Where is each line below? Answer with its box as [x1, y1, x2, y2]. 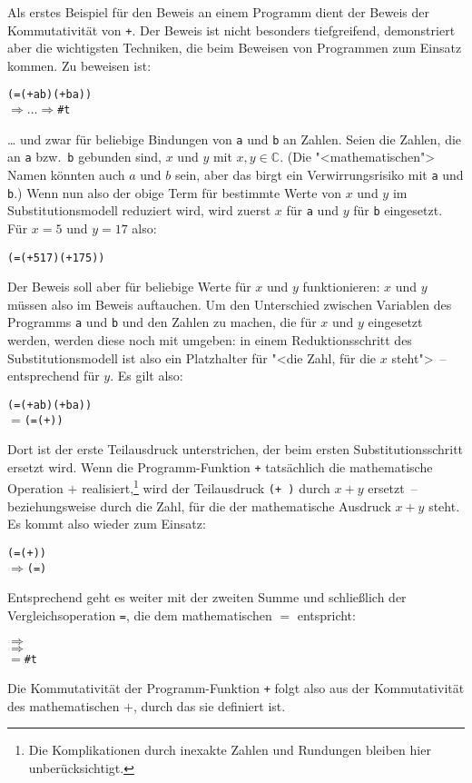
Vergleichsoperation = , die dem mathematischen [7, 605, 272, 624]
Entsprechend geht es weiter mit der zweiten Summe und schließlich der [7, 588, 407, 607]
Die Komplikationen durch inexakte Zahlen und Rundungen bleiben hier [28, 740, 431, 759]
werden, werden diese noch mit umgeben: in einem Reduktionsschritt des [7, 331, 412, 350]
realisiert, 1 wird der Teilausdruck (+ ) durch [82, 476, 330, 498]
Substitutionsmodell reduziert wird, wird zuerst [7, 201, 271, 220]
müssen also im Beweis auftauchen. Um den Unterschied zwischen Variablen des [7, 294, 452, 313]
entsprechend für [7, 366, 100, 385]
